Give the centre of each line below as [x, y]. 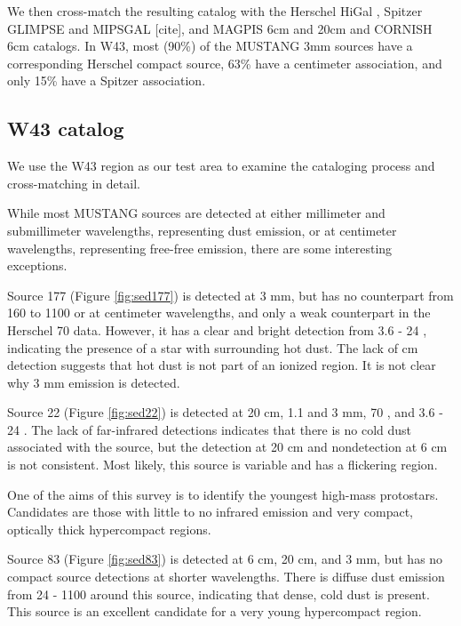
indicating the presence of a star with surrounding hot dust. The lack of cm [213, 347]
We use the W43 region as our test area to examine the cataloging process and [221, 166]
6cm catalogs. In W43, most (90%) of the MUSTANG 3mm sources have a [210, 46]
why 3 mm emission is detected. [94, 382]
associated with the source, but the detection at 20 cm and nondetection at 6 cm [227, 447]
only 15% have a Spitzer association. [107, 80]
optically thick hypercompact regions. [109, 529]
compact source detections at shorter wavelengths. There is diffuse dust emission [226, 577]
